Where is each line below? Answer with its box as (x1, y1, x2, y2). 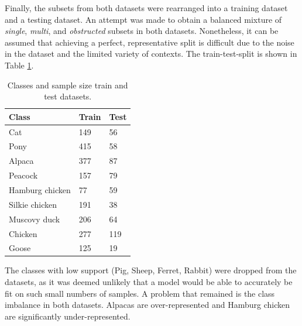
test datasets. (44, 90, 92, 102)
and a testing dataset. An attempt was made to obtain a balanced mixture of (5, 13, 282, 25)
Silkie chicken (9, 198, 57, 210)
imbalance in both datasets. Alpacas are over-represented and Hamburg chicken (5, 298, 290, 311)
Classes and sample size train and (7, 78, 128, 91)
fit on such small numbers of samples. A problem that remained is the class (5, 287, 275, 299)
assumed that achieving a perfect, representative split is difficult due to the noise (5, 36, 294, 48)
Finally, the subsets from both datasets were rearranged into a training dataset (5, 2, 288, 13)
